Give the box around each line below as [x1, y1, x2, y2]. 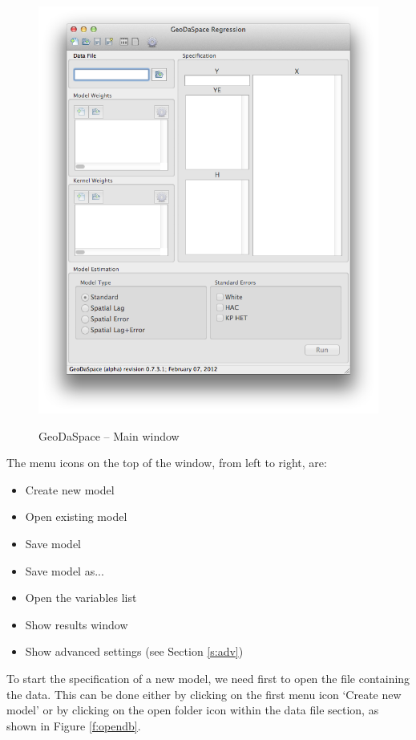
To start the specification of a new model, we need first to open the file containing [6, 670, 410, 686]
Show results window [25, 616, 128, 632]
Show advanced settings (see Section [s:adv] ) [25, 643, 244, 660]
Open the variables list [25, 589, 137, 606]
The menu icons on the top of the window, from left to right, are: [6, 454, 327, 471]
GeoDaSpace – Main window [38, 427, 180, 444]
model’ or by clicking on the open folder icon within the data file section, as [6, 701, 379, 718]
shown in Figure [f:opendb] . [6, 717, 141, 734]
